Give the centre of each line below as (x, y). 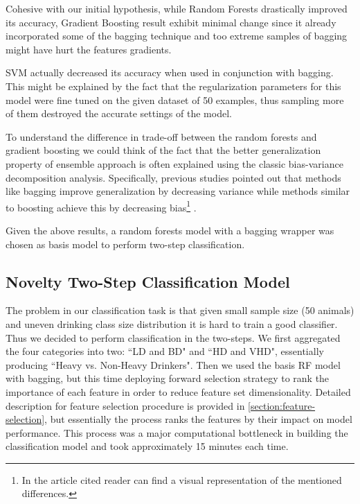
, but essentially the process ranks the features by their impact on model (198, 419)
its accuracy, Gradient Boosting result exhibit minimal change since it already (171, 22)
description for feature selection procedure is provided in (125, 405)
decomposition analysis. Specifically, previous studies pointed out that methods (173, 177)
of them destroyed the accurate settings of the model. (119, 113)
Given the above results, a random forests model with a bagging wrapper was (170, 230)
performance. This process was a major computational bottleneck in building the (177, 432)
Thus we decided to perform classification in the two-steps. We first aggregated (173, 337)
